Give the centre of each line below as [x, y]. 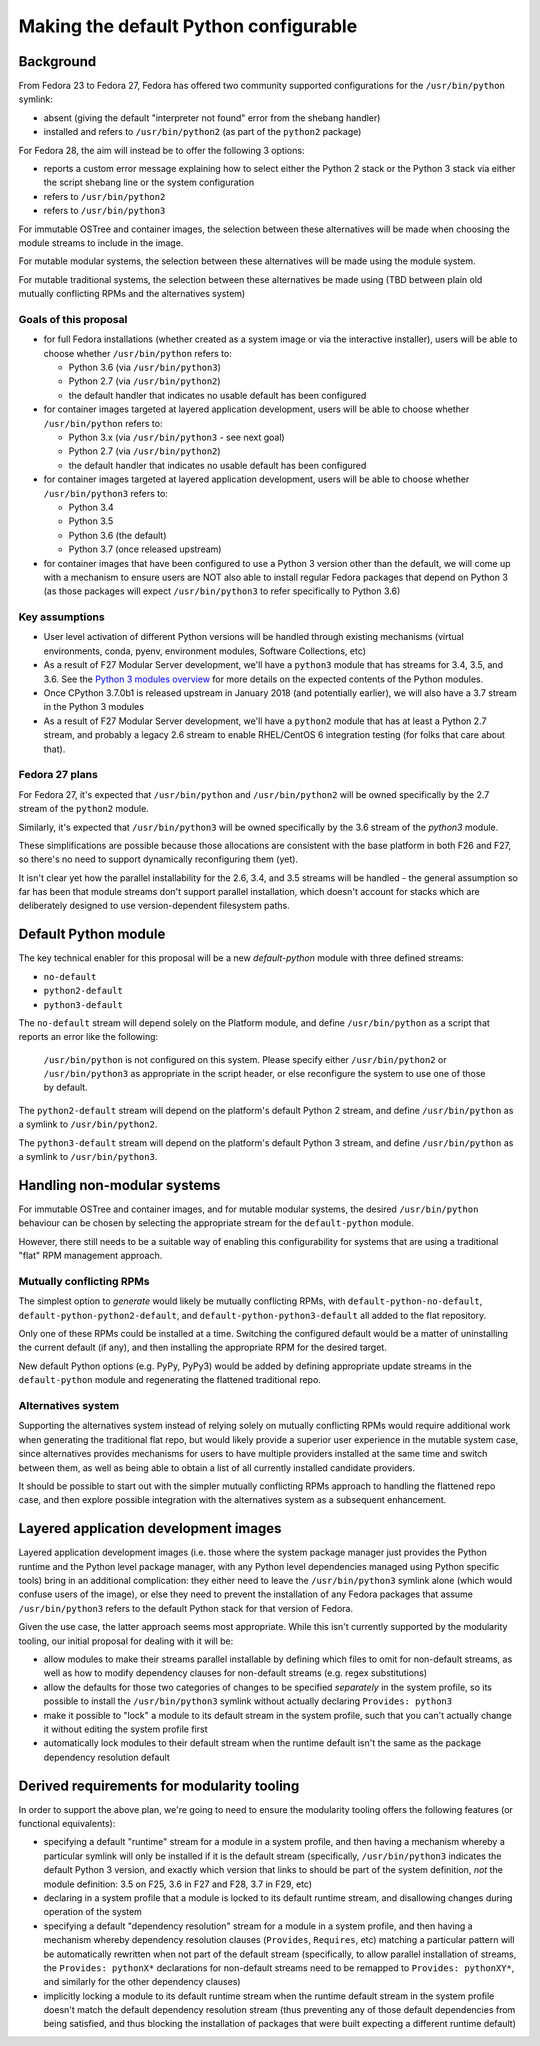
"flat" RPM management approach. [90, 1256]
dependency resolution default [106, 1757]
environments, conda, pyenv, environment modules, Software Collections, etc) [205, 651]
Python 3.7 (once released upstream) [145, 549]
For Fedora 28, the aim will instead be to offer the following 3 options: [161, 150]
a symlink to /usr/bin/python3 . [88, 1157]
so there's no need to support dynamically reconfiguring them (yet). [158, 859]
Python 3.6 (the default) [117, 535]
